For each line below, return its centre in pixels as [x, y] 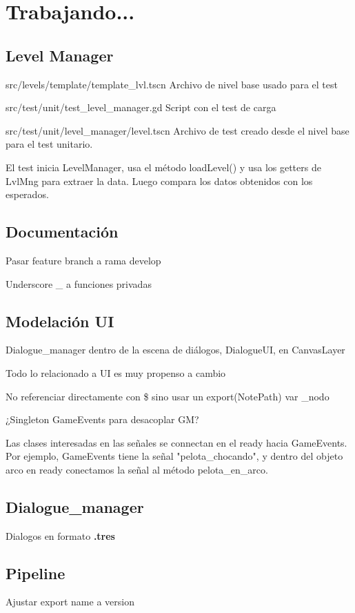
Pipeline [35, 573]
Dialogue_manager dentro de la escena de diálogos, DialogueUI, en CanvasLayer [175, 350]
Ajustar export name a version [70, 602]
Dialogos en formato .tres [60, 535]
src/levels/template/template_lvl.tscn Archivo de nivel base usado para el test [172, 84]
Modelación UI [60, 321]
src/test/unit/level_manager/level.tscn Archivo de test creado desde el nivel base [177, 130]
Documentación [62, 232]
